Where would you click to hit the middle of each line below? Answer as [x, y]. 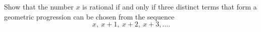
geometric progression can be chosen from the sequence [89, 16]
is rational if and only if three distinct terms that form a [170, 6]
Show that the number [39, 6]
